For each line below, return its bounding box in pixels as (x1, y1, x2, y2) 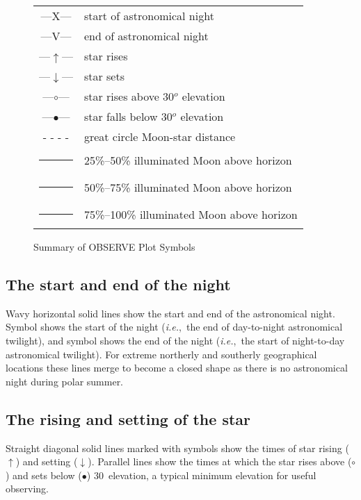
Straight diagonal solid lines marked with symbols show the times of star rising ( (6, 440, 349, 455)
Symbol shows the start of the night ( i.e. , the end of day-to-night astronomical (6, 319, 343, 334)
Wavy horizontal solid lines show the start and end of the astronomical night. (6, 306, 335, 320)
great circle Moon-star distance (83, 128, 236, 144)
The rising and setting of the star (6, 408, 251, 429)
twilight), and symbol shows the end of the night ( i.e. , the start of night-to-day (6, 333, 345, 347)
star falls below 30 (83, 108, 173, 124)
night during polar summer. (6, 374, 124, 388)
